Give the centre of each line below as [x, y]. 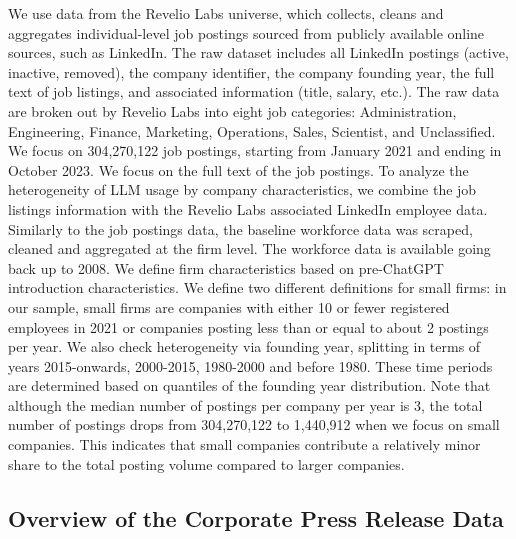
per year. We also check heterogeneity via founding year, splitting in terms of [244, 346]
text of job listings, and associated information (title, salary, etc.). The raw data [254, 91]
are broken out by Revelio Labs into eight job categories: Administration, [232, 110]
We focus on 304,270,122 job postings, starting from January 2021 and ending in [255, 150]
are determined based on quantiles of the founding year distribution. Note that [249, 385]
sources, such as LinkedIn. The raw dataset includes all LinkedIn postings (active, [258, 52]
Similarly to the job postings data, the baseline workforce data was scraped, [240, 228]
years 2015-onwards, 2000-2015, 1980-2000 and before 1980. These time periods [250, 365]
